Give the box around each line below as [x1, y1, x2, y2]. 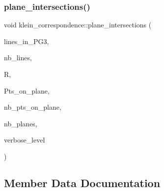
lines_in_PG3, [4, 36, 49, 46]
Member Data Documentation [4, 175, 161, 190]
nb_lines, [4, 52, 32, 63]
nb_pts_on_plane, [4, 102, 61, 112]
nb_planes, [4, 118, 37, 128]
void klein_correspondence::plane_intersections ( [4, 20, 152, 30]
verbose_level [4, 135, 45, 145]
